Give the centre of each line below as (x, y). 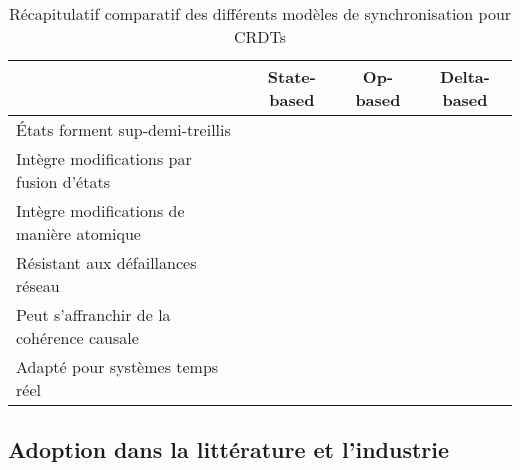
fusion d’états (63, 181)
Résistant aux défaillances (106, 262)
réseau (38, 285)
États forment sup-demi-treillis (123, 129)
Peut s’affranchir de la (93, 314)
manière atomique (78, 233)
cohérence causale (77, 337)
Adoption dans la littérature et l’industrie (229, 449)
